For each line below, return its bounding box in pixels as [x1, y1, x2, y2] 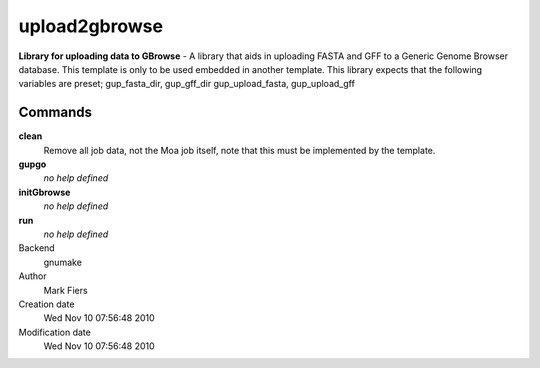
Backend [18, 242, 55, 254]
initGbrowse [18, 186, 71, 198]
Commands [18, 104, 93, 121]
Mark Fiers [43, 284, 89, 296]
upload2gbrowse [18, 15, 164, 37]
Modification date [18, 326, 92, 338]
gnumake [43, 256, 82, 268]
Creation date [18, 298, 75, 310]
